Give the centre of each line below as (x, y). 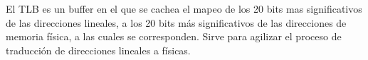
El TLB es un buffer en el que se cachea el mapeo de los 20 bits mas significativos (184, 8)
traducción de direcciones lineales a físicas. (98, 50)
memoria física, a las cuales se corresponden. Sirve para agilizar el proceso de (174, 36)
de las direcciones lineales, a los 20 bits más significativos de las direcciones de (176, 22)
